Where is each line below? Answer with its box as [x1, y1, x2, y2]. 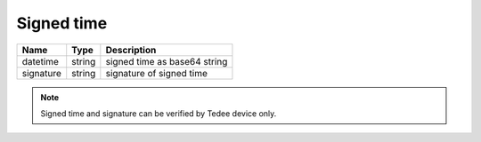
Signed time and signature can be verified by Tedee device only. [40, 107, 277, 119]
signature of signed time [105, 67, 208, 79]
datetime [21, 55, 60, 67]
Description [105, 43, 157, 56]
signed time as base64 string [105, 55, 228, 67]
